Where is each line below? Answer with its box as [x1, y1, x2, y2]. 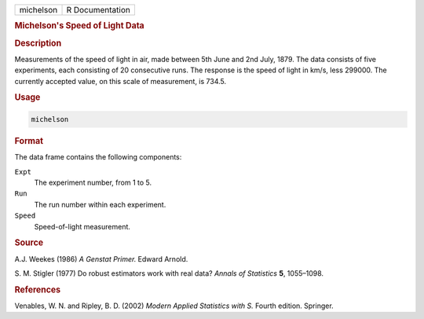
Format [14, 135, 43, 146]
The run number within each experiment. [34, 200, 166, 209]
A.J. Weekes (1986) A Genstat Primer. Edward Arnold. [14, 254, 188, 263]
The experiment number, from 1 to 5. [34, 178, 152, 187]
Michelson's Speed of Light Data [14, 20, 144, 31]
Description [14, 38, 62, 49]
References [14, 284, 61, 295]
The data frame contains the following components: [14, 152, 182, 162]
